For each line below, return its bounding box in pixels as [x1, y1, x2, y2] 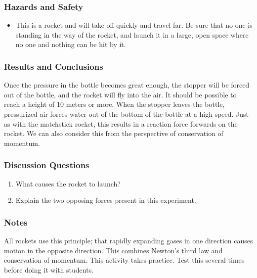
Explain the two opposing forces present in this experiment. [15, 195, 196, 205]
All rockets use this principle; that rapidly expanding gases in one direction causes [4, 235, 253, 245]
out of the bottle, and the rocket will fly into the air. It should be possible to [4, 89, 237, 99]
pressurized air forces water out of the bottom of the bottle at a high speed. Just [4, 109, 249, 119]
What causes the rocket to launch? [15, 178, 121, 188]
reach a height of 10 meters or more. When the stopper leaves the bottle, [4, 99, 225, 109]
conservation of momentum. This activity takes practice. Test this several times [4, 255, 245, 265]
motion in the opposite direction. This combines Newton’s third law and [4, 245, 223, 255]
